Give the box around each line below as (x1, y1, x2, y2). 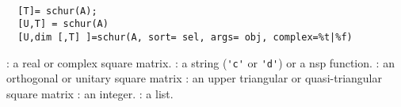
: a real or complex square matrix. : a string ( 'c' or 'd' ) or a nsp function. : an (6, 54, 395, 71)
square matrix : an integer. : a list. (6, 85, 174, 101)
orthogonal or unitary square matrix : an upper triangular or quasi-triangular (6, 70, 382, 86)
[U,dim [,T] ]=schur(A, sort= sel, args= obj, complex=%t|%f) (17, 31, 353, 43)
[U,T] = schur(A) (17, 18, 109, 30)
